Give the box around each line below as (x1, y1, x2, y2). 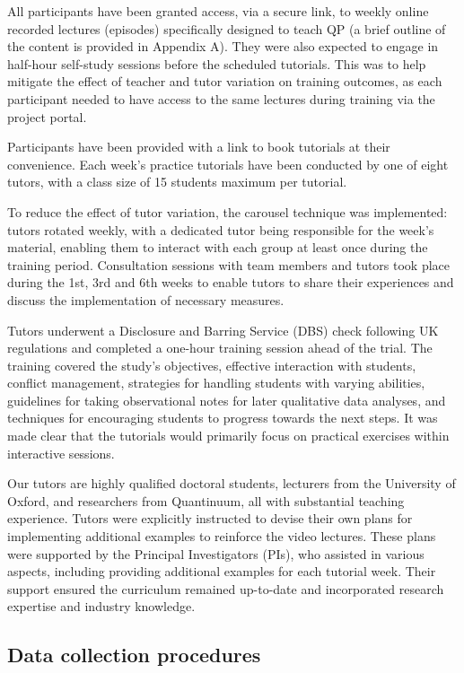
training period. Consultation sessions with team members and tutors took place (7, 255, 451, 274)
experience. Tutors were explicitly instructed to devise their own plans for (7, 509, 413, 528)
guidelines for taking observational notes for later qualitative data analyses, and (7, 390, 446, 409)
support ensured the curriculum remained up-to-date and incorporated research (7, 579, 444, 598)
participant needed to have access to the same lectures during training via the (7, 89, 435, 108)
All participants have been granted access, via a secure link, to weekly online (7, 2, 429, 20)
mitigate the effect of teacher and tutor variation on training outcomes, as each (7, 72, 442, 91)
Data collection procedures (7, 641, 261, 669)
